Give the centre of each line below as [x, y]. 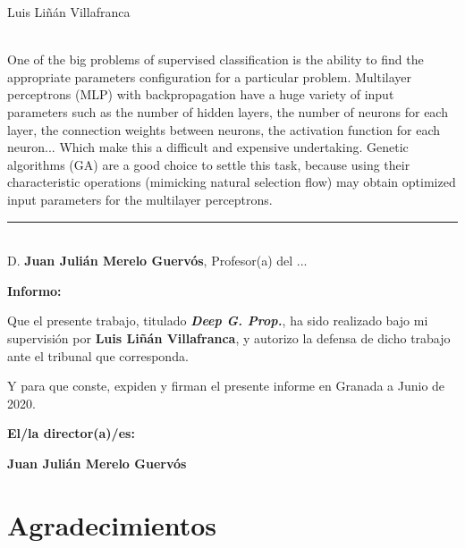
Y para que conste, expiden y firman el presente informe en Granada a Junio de [226, 386]
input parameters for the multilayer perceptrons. [140, 199]
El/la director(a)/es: [71, 433]
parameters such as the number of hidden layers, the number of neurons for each [228, 111]
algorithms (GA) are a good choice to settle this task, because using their [209, 164]
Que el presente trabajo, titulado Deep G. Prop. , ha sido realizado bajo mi [218, 320]
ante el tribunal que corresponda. [98, 355]
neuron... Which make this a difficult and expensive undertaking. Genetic [208, 147]
